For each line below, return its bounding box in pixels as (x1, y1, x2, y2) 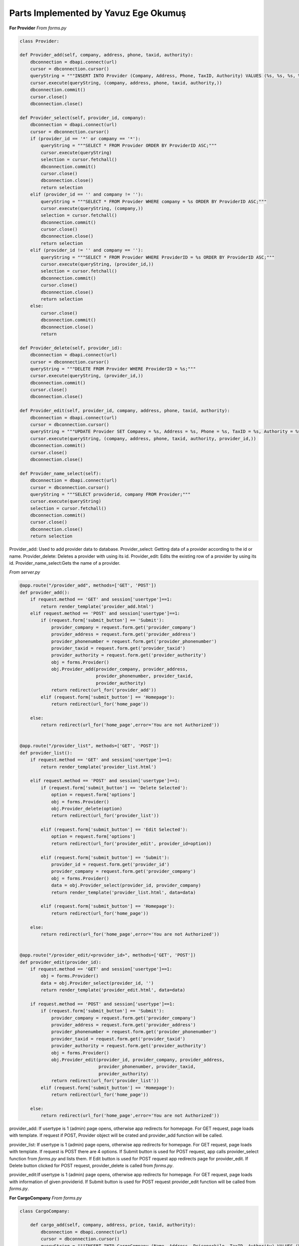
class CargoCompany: (19, 1208, 70, 1214)
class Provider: (19, 38, 60, 44)
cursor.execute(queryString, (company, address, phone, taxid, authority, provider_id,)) (30, 436, 257, 441)
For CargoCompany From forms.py (9, 1195, 82, 1201)
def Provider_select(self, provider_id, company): (19, 115, 147, 121)
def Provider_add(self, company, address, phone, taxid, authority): (19, 52, 193, 58)
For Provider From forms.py (9, 25, 67, 31)
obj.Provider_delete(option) (51, 805, 123, 811)
